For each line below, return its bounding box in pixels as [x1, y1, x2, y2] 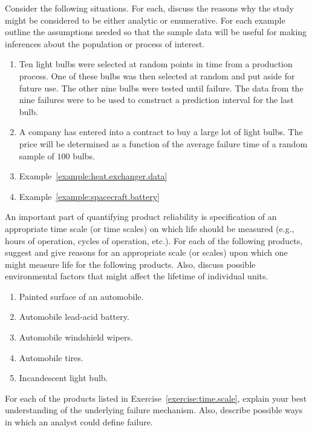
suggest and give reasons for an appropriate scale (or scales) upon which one [5, 246, 288, 259]
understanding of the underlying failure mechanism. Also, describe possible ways [5, 404, 303, 416]
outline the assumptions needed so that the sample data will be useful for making [5, 25, 307, 38]
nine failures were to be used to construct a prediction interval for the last [19, 93, 294, 106]
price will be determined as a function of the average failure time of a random [19, 137, 308, 150]
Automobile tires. [19, 351, 83, 364]
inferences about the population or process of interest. [5, 37, 205, 50]
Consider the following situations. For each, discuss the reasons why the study [5, 2, 294, 14]
